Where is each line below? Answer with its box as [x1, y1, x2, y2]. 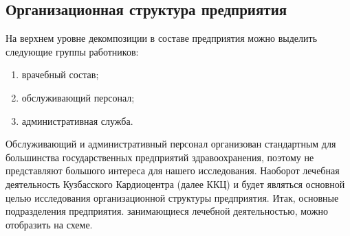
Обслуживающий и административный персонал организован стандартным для [6, 137, 336, 151]
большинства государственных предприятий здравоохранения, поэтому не [6, 150, 314, 164]
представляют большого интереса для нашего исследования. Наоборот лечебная [6, 163, 340, 178]
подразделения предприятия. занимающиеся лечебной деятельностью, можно [6, 204, 328, 218]
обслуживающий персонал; [21, 90, 135, 104]
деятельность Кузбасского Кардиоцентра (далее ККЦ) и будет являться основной [6, 176, 345, 191]
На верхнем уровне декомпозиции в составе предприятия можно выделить [6, 31, 318, 45]
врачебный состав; [21, 67, 99, 82]
